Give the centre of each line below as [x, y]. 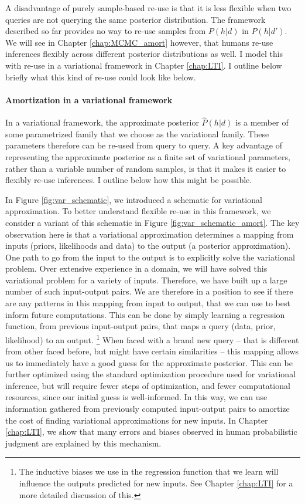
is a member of [262, 122]
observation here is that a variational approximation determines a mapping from [150, 234]
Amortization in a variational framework [89, 99]
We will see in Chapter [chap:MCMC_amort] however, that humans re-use [139, 42]
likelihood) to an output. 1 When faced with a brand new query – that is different [152, 339]
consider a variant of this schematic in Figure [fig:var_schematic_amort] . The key [152, 222]
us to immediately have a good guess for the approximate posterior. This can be [149, 362]
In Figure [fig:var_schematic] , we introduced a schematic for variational [134, 199]
